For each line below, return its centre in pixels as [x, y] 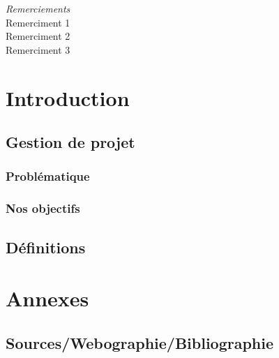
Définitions [46, 247]
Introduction [68, 97]
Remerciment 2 [38, 36]
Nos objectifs [43, 208]
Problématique [48, 176]
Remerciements [38, 8]
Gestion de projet [70, 142]
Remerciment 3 [38, 49]
